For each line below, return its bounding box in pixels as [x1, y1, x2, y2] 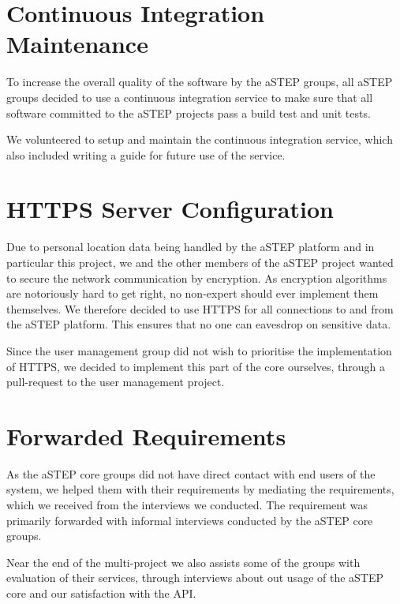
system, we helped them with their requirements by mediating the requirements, [6, 481, 394, 497]
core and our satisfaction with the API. [6, 585, 196, 602]
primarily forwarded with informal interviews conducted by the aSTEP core [6, 512, 373, 528]
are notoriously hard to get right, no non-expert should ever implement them [6, 285, 379, 302]
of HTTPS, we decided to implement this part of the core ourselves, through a [6, 358, 386, 374]
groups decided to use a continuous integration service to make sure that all [6, 88, 373, 105]
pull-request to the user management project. [6, 373, 225, 390]
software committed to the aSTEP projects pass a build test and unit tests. [6, 104, 371, 121]
